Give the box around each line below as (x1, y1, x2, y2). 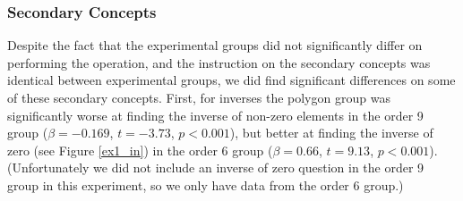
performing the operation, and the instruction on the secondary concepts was (7, 53, 431, 71)
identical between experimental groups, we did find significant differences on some (7, 71, 456, 89)
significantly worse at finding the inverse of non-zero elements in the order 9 (7, 105, 424, 124)
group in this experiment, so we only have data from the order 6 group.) (7, 175, 404, 194)
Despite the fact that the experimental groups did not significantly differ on (7, 36, 423, 54)
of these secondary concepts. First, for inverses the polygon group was (7, 88, 390, 106)
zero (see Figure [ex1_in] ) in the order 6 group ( (7, 140, 273, 159)
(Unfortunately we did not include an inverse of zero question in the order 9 (7, 158, 424, 177)
